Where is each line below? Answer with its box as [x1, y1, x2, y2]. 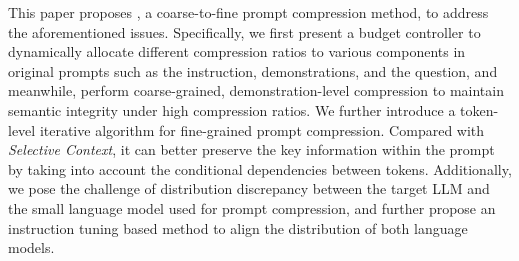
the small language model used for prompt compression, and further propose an [8, 197, 496, 218]
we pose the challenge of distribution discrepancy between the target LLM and [8, 178, 490, 199]
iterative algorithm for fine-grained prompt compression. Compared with [39, 119, 485, 140]
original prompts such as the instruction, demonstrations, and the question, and [8, 60, 498, 81]
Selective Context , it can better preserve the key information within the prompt [8, 139, 495, 160]
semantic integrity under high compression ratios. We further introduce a [8, 99, 456, 120]
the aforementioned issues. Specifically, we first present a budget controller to [8, 21, 481, 42]
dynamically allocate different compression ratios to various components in [8, 41, 466, 62]
